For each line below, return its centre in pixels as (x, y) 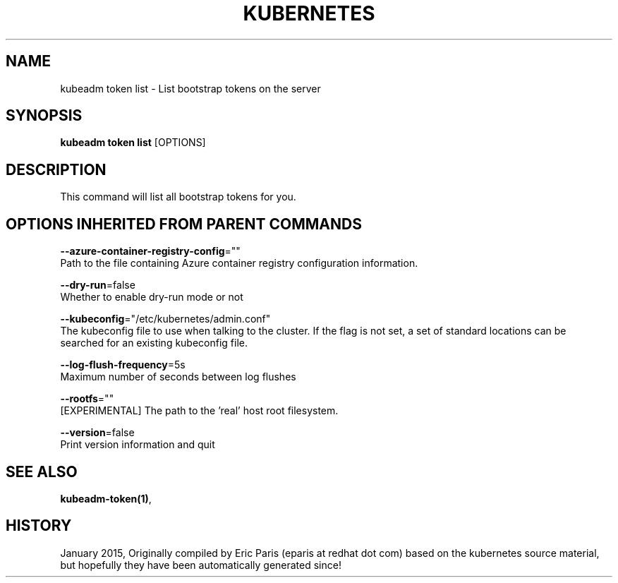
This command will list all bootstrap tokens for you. (178, 197)
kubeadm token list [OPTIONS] (133, 143)
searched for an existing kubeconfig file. (154, 343)
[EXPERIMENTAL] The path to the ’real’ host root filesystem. (199, 411)
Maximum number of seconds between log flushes (178, 377)
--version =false (97, 433)
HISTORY (39, 526)
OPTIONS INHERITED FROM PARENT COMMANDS (184, 224)
